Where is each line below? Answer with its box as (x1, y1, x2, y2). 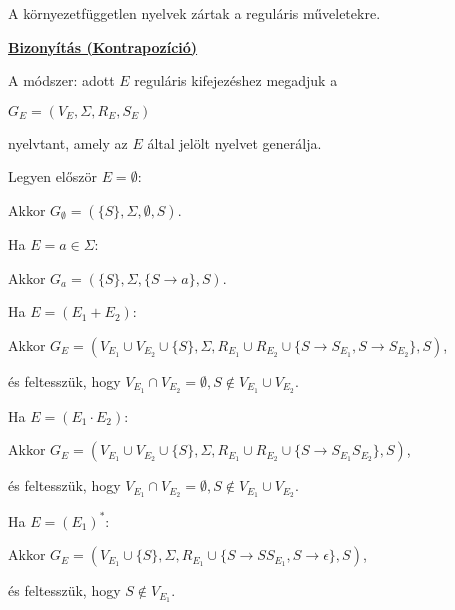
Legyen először (8, 166, 97, 187)
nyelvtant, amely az (8, 132, 128, 153)
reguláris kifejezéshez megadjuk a (134, 70, 338, 91)
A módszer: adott (8, 70, 115, 91)
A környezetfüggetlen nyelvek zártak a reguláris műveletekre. (8, 3, 381, 23)
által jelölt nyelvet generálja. (147, 132, 322, 153)
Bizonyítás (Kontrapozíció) (8, 36, 198, 57)
